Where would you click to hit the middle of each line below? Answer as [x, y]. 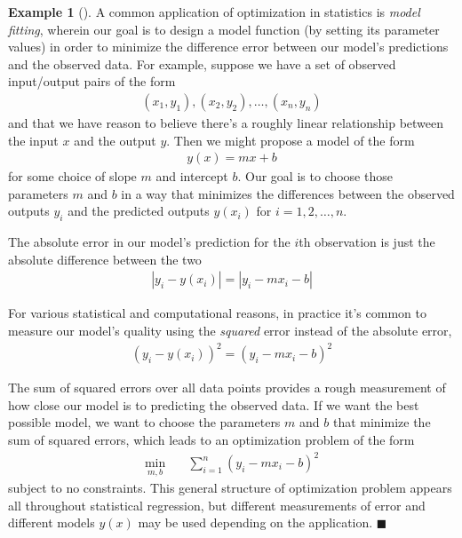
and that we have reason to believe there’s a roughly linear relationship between [226, 123]
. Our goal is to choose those [315, 176]
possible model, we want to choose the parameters [144, 422]
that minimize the [382, 422]
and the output [115, 140]
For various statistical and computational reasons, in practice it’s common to [217, 313]
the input [33, 140]
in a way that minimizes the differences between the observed [288, 193]
